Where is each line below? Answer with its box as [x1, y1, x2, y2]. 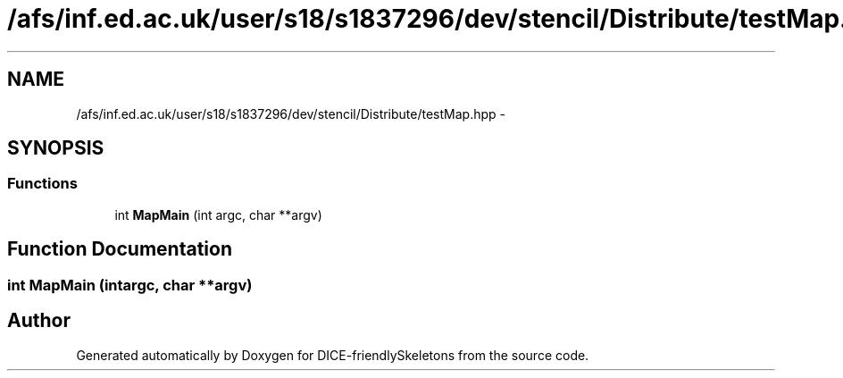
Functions [7, 174, 78, 193]
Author [7, 309, 71, 332]
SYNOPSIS [7, 137, 104, 160]
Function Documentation [7, 238, 232, 261]
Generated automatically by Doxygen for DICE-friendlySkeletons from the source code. [76, 347, 589, 363]
